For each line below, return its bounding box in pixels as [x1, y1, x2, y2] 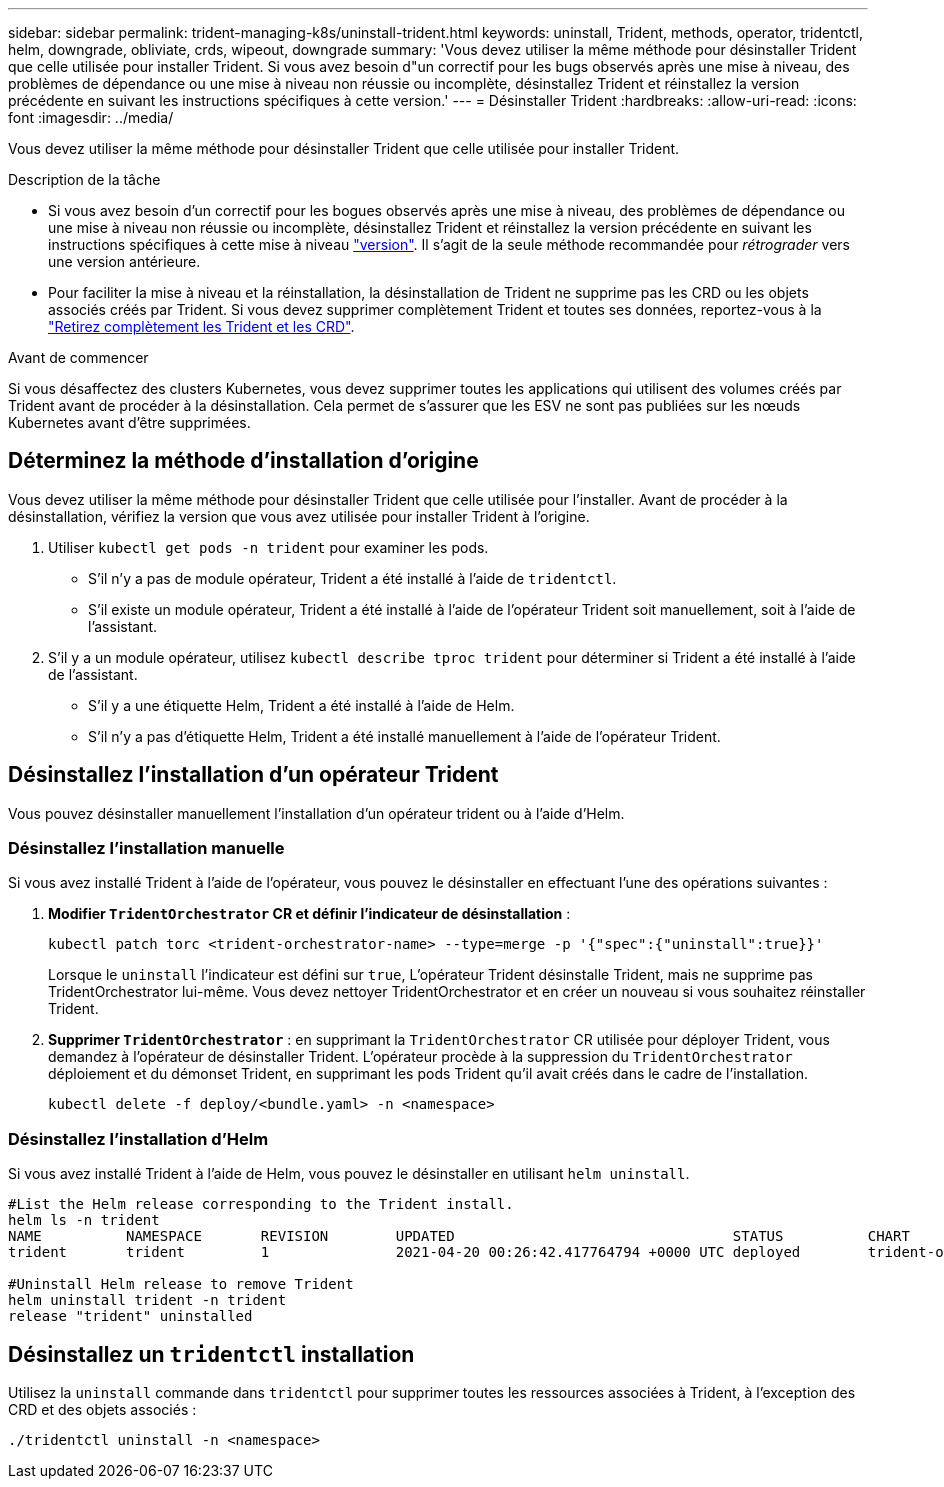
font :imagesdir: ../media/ [8, 109, 174, 126]
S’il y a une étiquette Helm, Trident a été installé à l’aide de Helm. [88, 696, 515, 714]
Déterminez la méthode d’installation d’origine [8, 448, 479, 474]
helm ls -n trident [8, 1212, 160, 1229]
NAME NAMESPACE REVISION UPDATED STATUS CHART [8, 1228, 910, 1245]
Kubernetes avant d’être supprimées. [8, 414, 251, 431]
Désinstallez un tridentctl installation [8, 1341, 415, 1367]
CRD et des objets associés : [8, 1401, 197, 1419]
